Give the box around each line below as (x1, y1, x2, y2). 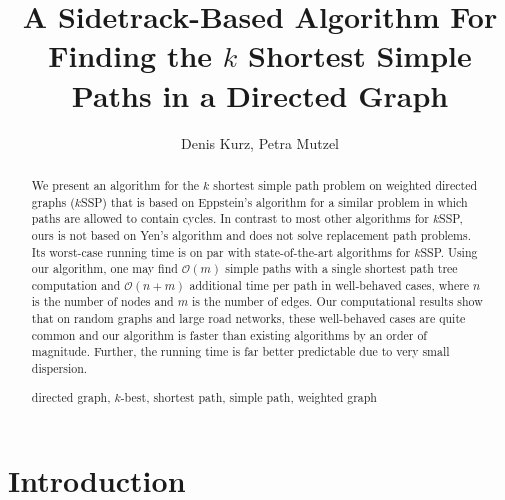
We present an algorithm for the (31, 176, 200, 193)
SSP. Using (420, 243, 478, 260)
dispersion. (31, 360, 88, 377)
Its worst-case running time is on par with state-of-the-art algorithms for (31, 243, 411, 260)
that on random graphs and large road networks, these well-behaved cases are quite (31, 310, 466, 327)
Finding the (48, 35, 213, 76)
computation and (31, 276, 121, 293)
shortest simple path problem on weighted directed (213, 176, 478, 193)
